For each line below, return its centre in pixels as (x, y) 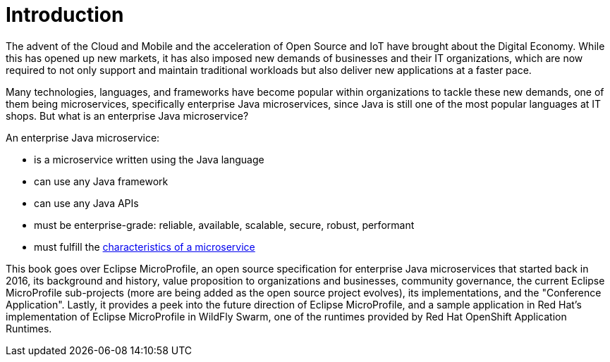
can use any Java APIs (86, 203)
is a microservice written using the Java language (149, 159)
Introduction (65, 15)
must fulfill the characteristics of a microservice (145, 246)
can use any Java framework (101, 181)
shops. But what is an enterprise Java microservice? (127, 116)
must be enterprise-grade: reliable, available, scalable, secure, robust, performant (224, 225)
